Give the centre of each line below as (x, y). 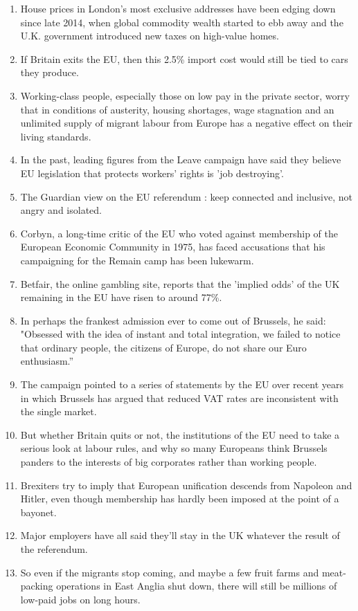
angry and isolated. (61, 210)
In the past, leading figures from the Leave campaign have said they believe (181, 159)
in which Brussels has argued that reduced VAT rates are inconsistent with (179, 398)
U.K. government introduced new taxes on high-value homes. (150, 36)
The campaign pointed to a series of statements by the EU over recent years (182, 384)
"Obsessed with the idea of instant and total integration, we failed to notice (180, 334)
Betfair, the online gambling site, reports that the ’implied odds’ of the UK (180, 283)
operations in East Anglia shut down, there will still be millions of (197, 586)
